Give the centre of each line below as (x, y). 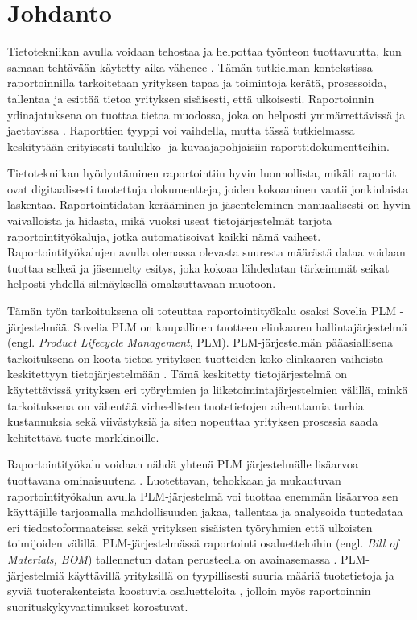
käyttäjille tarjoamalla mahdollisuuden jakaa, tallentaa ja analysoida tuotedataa (205, 512)
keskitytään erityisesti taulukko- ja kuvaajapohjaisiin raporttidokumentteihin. (198, 146)
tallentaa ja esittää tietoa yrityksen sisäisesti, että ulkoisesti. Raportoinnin (191, 98)
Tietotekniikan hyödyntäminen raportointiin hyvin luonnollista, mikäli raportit (202, 173)
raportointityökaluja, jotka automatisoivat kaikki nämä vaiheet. (164, 236)
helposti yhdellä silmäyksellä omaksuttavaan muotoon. (142, 283)
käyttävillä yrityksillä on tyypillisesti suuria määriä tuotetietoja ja (231, 574)
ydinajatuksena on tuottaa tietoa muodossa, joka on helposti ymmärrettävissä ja (206, 114)
